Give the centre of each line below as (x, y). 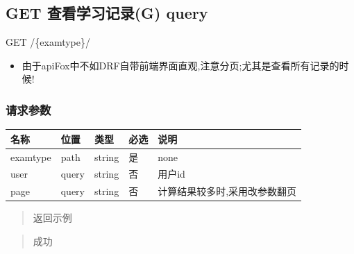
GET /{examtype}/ (48, 42)
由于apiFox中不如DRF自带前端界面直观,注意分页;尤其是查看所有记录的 (180, 65)
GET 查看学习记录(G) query (107, 13)
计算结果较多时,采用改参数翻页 (227, 191)
